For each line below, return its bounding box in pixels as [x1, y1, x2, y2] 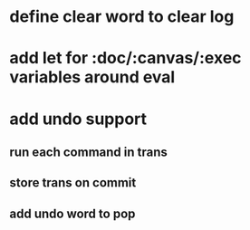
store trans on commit [9, 175, 137, 191]
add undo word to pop [9, 206, 136, 221]
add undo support [9, 109, 148, 129]
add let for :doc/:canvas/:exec [9, 48, 242, 69]
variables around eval [9, 67, 176, 88]
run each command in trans [9, 144, 168, 159]
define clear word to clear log [9, 6, 235, 27]
